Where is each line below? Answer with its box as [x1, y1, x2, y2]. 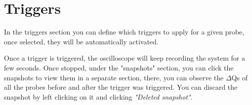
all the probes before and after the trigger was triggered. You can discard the [4, 82, 238, 92]
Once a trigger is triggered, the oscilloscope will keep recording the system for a [4, 53, 245, 63]
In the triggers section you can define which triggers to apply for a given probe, [4, 27, 245, 37]
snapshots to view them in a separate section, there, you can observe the [4, 72, 224, 82]
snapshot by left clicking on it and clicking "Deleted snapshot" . [4, 91, 193, 102]
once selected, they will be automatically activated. [4, 36, 159, 46]
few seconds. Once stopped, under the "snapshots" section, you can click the [4, 62, 234, 72]
